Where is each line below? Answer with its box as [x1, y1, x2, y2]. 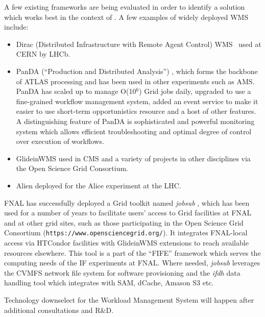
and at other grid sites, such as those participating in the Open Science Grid [4, 217, 244, 228]
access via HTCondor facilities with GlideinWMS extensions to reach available [4, 237, 249, 248]
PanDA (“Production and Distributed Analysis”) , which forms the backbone [16, 65, 258, 76]
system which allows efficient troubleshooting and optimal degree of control [16, 126, 252, 136]
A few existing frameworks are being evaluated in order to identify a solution [4, 2, 245, 12]
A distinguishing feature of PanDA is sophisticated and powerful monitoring [16, 115, 255, 126]
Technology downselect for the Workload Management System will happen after [4, 294, 254, 305]
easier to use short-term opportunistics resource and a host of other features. [16, 106, 256, 116]
